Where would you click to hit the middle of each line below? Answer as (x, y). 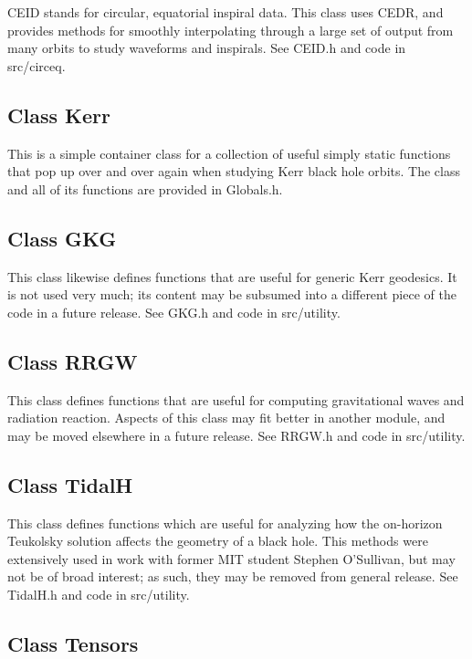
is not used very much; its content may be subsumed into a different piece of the (232, 294)
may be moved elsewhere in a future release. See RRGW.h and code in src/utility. (236, 435)
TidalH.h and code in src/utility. (99, 594)
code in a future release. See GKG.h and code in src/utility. (174, 312)
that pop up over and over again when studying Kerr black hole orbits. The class (234, 171)
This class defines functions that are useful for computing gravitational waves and (236, 399)
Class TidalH (70, 484)
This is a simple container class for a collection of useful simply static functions (229, 153)
